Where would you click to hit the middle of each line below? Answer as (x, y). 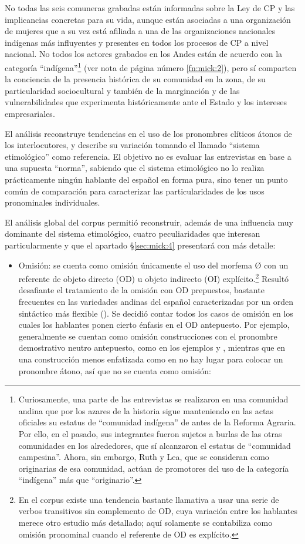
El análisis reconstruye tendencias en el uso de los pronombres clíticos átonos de (148, 133)
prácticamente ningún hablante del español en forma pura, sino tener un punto (146, 179)
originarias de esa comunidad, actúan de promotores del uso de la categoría (154, 468)
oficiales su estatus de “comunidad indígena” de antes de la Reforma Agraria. (157, 422)
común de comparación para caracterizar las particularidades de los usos (135, 191)
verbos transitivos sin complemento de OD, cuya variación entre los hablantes (158, 511)
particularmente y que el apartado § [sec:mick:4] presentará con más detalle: (140, 245)
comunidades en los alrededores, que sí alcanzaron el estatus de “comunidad (155, 445)
